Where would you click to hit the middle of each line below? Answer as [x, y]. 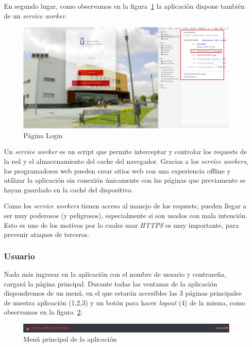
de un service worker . [35, 15]
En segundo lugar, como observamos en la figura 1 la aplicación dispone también [124, 6]
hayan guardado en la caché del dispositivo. [68, 189]
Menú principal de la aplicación [70, 339]
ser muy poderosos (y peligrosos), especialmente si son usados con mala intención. [126, 215]
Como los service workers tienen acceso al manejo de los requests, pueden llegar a [125, 206]
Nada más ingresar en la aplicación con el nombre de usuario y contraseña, [115, 274]
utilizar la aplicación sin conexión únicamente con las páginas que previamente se [125, 180]
